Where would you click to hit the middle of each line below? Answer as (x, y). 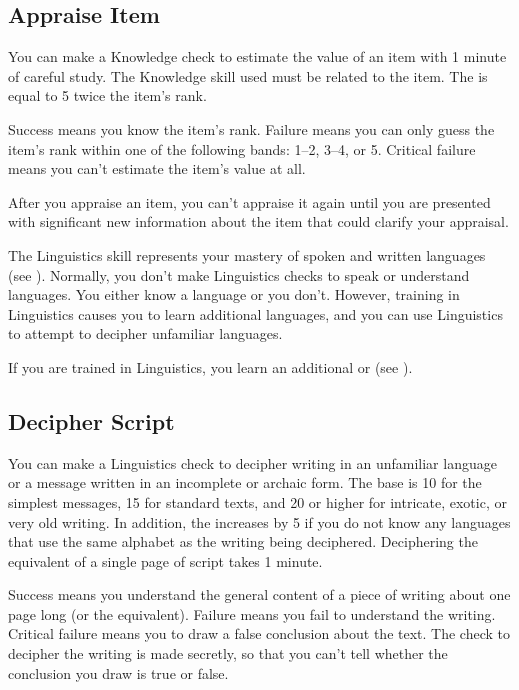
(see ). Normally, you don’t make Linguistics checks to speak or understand (239, 274)
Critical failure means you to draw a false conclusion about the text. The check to (259, 633)
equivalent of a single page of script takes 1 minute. (165, 560)
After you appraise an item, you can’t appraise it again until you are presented (249, 201)
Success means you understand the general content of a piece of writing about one (259, 594)
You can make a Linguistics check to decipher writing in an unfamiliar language (252, 462)
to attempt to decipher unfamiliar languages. (145, 333)
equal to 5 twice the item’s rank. (107, 95)
